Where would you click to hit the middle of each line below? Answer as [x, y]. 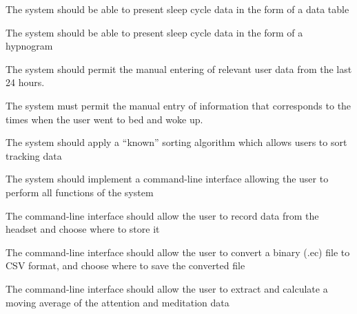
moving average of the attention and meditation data [118, 302]
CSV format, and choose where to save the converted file [125, 265]
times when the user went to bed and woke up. [104, 119]
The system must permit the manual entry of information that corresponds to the [178, 105]
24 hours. [25, 82]
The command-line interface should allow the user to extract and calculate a [167, 288]
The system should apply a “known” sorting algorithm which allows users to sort [176, 142]
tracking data [34, 155]
